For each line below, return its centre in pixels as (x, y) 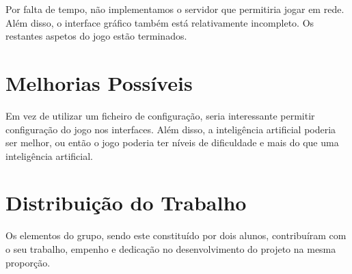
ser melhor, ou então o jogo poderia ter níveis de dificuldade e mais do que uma (172, 142)
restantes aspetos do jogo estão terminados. (96, 36)
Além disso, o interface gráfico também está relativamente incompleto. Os (160, 22)
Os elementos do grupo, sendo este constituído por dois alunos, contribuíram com (176, 235)
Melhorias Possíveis (99, 82)
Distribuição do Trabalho (126, 203)
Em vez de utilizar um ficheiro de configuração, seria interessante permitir (160, 115)
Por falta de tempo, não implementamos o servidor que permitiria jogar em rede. (175, 9)
